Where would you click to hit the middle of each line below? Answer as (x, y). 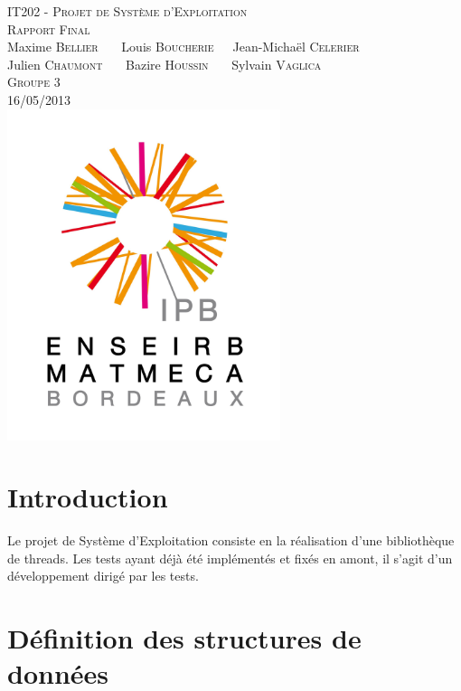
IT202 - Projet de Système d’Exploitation (127, 11)
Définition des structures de (184, 638)
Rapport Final (49, 28)
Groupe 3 (34, 82)
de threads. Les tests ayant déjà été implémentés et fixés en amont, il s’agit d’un (230, 558)
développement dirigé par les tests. (103, 576)
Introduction (88, 497)
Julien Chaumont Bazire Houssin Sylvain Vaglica (165, 64)
